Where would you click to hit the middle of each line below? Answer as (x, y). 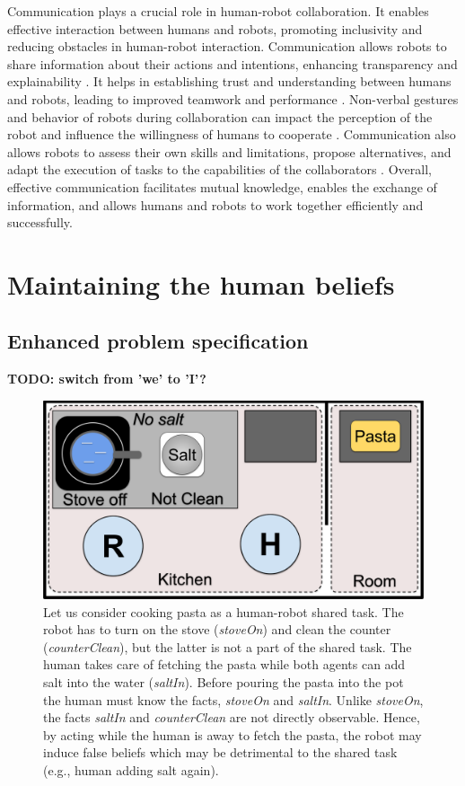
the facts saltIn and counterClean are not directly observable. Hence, (232, 717)
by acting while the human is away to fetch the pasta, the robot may (232, 734)
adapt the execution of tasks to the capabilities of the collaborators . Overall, (219, 169)
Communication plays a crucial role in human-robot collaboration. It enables (218, 11)
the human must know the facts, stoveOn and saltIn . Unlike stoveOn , (233, 699)
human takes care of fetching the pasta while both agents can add (224, 664)
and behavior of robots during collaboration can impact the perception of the (220, 116)
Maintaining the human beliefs (201, 283)
